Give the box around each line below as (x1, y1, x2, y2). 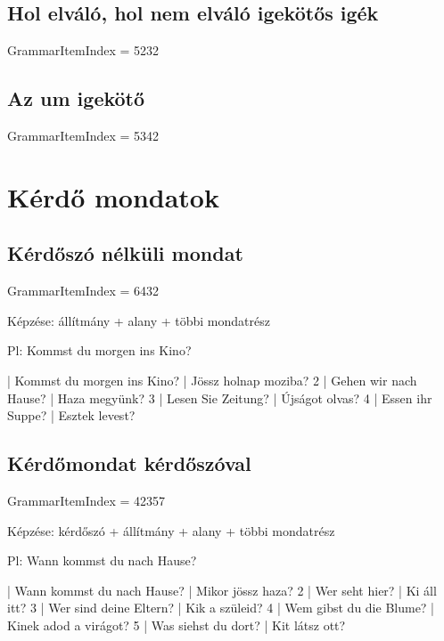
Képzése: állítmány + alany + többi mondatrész (7, 311, 270, 329)
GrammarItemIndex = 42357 (7, 491, 166, 509)
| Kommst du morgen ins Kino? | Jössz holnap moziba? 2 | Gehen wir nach (7, 370, 417, 389)
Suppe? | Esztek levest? (7, 406, 136, 425)
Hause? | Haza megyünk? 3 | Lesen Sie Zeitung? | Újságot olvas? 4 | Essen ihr (7, 388, 432, 407)
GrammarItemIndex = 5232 (7, 41, 160, 60)
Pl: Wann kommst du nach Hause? (7, 551, 197, 570)
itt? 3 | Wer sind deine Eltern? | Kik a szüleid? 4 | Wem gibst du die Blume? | (7, 598, 435, 617)
